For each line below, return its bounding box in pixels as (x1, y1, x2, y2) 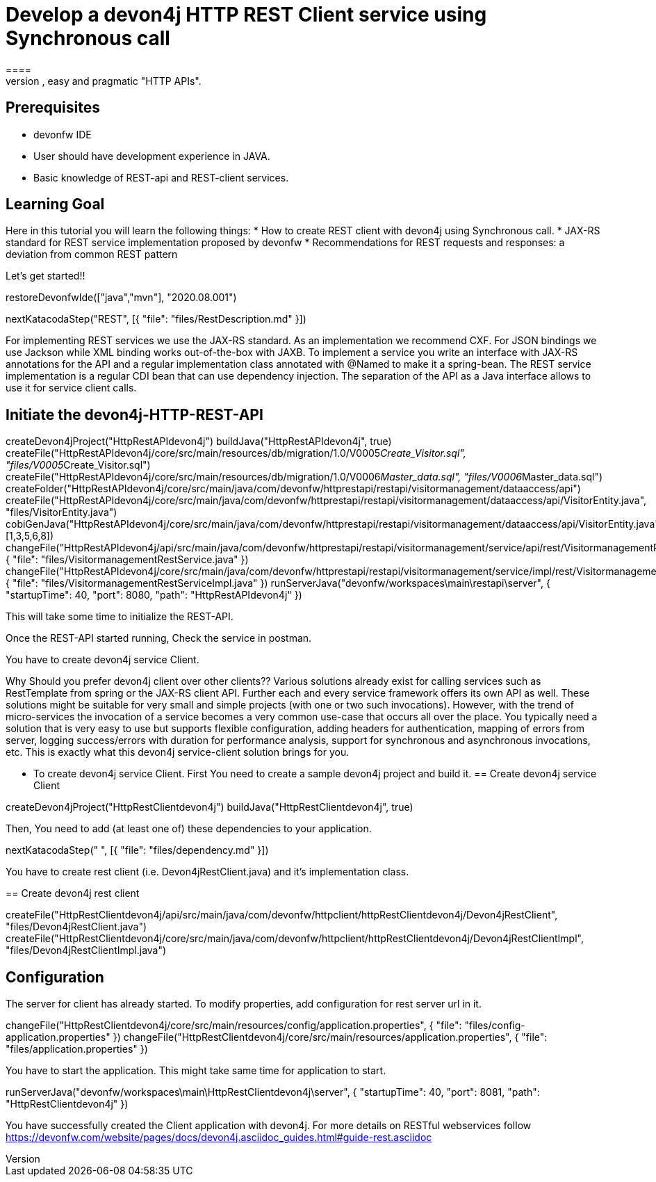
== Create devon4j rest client (6, 887, 140, 900)
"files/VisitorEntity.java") (6, 506, 117, 519)
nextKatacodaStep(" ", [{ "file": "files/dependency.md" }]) (6, 844, 269, 857)
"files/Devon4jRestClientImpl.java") (6, 944, 167, 957)
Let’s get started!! (6, 270, 85, 282)
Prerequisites (6, 99, 100, 117)
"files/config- (464, 1019, 525, 1032)
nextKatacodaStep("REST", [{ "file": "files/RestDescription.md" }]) (6, 313, 306, 325)
